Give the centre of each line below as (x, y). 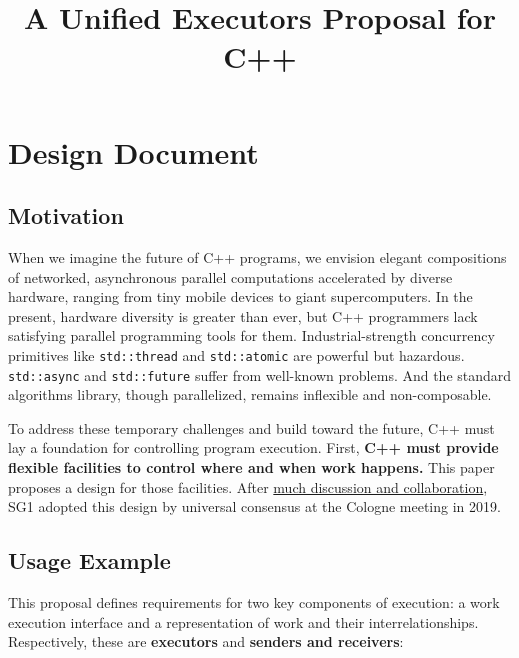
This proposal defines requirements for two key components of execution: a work (254, 602)
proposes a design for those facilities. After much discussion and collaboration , (248, 486)
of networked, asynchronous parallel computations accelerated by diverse (230, 276)
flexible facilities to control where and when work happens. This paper (251, 467)
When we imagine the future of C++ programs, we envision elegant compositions (257, 256)
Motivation (66, 215)
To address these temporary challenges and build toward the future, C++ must (251, 427)
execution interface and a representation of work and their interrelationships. (243, 621)
